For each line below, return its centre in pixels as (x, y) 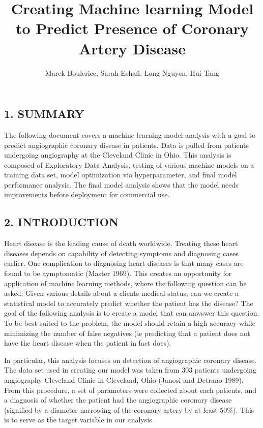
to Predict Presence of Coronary (132, 28)
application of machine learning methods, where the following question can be (125, 283)
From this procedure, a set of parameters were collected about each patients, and (130, 390)
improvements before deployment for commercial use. (87, 194)
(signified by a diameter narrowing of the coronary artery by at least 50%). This (129, 409)
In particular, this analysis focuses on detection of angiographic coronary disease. (130, 360)
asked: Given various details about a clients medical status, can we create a (122, 293)
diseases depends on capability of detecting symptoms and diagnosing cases (121, 253)
